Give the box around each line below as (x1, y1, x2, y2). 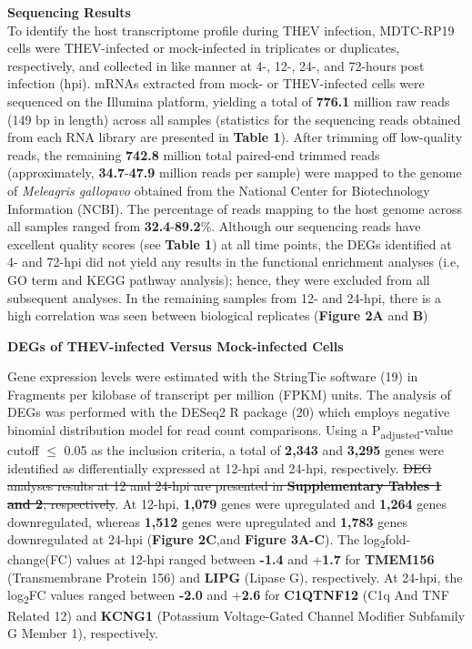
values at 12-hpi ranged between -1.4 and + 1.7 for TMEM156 (76, 550, 435, 569)
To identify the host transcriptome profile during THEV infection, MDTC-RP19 (7, 20, 455, 39)
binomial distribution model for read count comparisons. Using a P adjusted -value (7, 421, 453, 441)
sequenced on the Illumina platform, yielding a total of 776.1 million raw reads (7, 91, 450, 110)
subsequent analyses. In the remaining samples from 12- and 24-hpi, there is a (7, 288, 442, 307)
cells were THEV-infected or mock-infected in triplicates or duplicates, (7, 38, 400, 57)
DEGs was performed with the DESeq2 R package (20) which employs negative (7, 402, 450, 421)
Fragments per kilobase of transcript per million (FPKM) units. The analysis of (7, 384, 451, 403)
